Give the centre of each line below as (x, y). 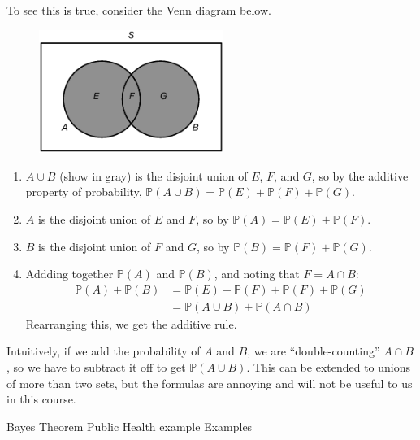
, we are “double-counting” (314, 351)
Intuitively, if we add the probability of (104, 351)
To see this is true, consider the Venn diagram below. (139, 10)
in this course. (41, 399)
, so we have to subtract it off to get (96, 367)
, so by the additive (360, 175)
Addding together (69, 274)
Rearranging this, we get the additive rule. (131, 323)
